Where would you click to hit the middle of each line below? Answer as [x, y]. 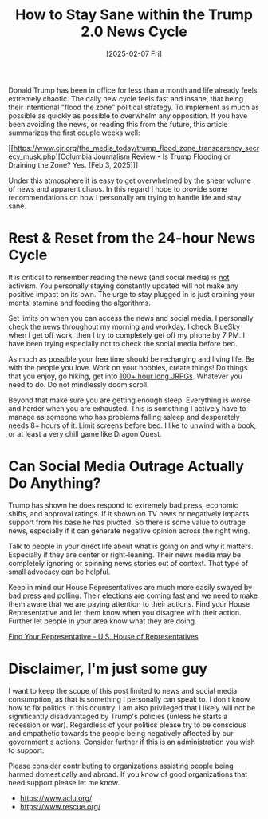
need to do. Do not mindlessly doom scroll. [79, 384]
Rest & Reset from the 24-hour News [132, 238]
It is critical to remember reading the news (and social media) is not [119, 277]
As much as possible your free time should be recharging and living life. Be [131, 359]
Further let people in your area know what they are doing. [102, 621]
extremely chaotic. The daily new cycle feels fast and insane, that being [126, 98]
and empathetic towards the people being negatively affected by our [121, 733]
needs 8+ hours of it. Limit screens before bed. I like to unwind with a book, [132, 425]
